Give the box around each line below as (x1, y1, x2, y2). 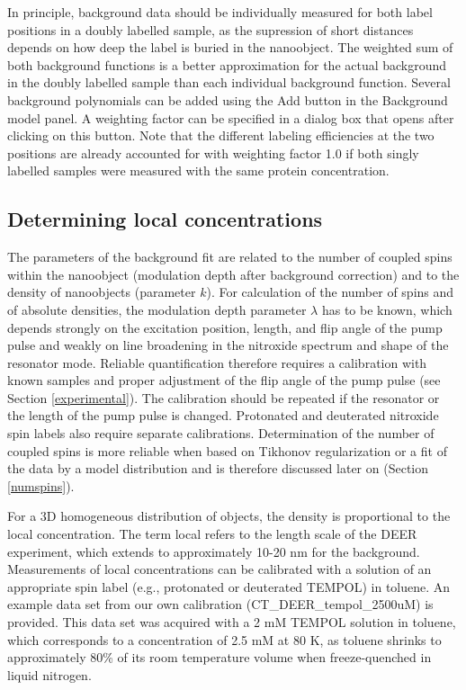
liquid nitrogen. (7, 665, 92, 684)
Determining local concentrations (7, 205, 323, 233)
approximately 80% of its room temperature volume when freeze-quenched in (7, 648, 432, 667)
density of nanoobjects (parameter (7, 282, 196, 301)
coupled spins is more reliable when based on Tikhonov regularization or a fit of (7, 441, 447, 460)
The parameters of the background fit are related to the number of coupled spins (7, 247, 453, 266)
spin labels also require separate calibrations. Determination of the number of (7, 424, 435, 443)
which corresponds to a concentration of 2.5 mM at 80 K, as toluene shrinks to (7, 630, 442, 649)
